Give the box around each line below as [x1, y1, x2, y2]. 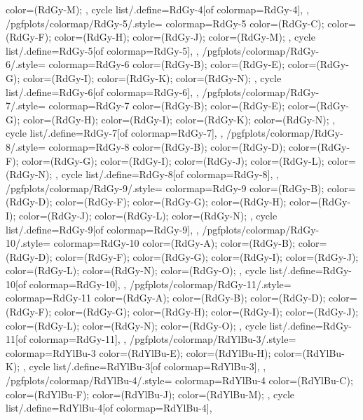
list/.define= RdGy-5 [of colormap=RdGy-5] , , [6, 43, 199, 57]
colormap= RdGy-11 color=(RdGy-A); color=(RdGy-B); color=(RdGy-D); [6, 290, 326, 305]
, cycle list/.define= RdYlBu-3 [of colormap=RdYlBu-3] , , [22, 359, 266, 374]
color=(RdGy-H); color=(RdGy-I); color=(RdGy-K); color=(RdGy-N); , [22, 111, 336, 126]
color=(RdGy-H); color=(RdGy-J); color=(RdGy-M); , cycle [54, 29, 315, 44]
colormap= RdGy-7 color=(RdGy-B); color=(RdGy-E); [48, 98, 285, 113]
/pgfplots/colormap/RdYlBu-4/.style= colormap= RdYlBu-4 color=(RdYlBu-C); [6, 373, 353, 388]
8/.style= [6, 139, 46, 154]
